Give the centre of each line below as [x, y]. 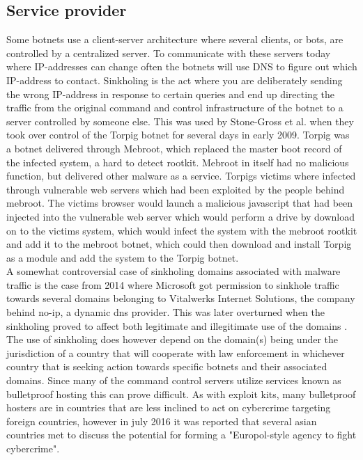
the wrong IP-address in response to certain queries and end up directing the [170, 94]
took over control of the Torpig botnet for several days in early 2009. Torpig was [178, 135]
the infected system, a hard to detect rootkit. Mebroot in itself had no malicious [178, 162]
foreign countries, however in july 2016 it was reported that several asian [162, 421]
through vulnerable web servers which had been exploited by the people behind [176, 189]
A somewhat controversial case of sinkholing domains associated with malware [173, 271]
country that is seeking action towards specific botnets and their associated [167, 366]
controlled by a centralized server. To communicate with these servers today [169, 53]
